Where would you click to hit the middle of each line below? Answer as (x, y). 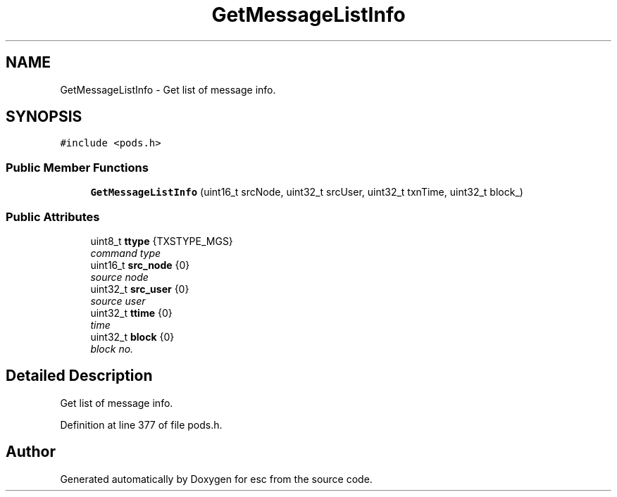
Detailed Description (79, 376)
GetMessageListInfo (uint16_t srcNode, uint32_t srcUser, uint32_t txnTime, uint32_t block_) (307, 192)
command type (126, 253)
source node (119, 277)
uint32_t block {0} (132, 336)
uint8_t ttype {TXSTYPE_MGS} (162, 241)
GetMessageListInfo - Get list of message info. (168, 89)
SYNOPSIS (44, 117)
